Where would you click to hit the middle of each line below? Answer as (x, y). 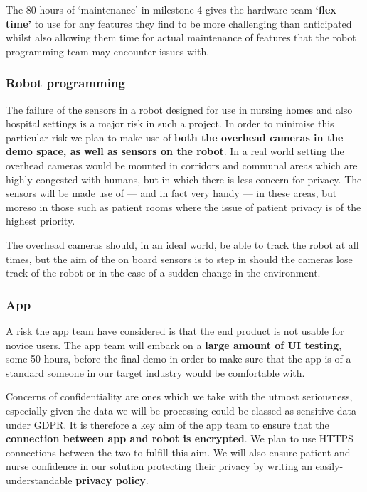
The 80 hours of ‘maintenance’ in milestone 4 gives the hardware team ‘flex (171, 9)
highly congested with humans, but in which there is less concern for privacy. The (184, 179)
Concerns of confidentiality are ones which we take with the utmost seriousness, (179, 396)
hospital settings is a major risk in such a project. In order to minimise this (170, 123)
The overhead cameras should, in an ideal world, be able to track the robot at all (182, 244)
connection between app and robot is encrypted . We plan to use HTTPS (180, 438)
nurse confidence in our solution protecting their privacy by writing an (159, 466)
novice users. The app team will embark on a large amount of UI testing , (174, 344)
